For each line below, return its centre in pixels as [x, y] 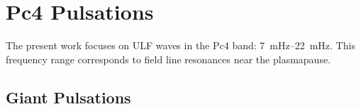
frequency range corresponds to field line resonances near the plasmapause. [168, 59]
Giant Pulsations [68, 97]
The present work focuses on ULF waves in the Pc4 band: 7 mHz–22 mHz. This [180, 45]
